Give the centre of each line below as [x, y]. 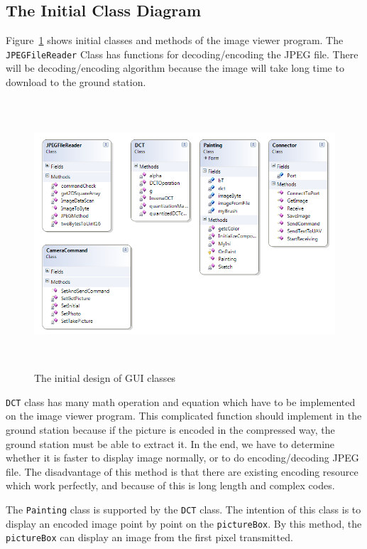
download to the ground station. [76, 82]
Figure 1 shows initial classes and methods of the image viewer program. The [175, 40]
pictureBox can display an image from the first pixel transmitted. [149, 537]
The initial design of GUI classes [105, 378]
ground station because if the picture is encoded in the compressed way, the [170, 430]
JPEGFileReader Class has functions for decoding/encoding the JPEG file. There [182, 54]
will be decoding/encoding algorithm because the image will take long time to [175, 68]
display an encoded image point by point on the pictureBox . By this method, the [184, 523]
